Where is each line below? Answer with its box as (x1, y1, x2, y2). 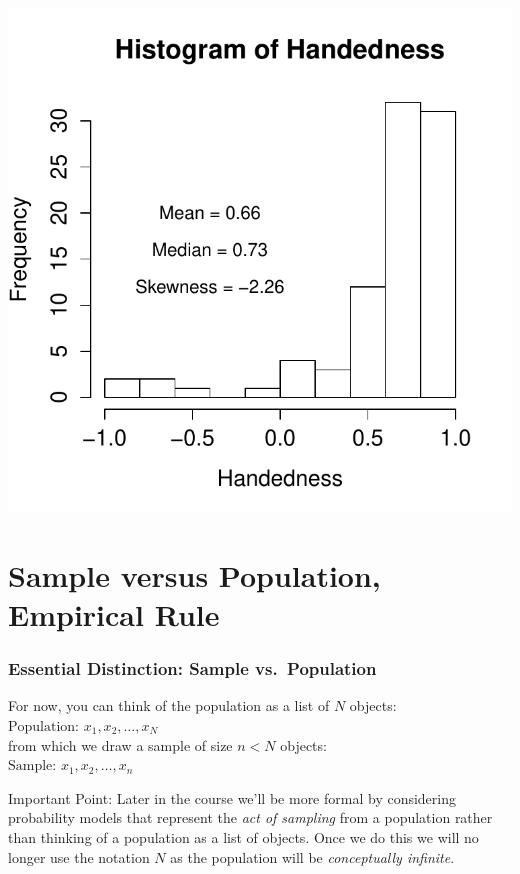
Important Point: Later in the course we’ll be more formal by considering (8, 787, 457, 808)
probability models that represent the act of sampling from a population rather (8, 807, 493, 828)
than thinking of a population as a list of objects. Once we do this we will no (8, 826, 479, 847)
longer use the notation (8, 846, 150, 867)
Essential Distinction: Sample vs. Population (8, 656, 377, 681)
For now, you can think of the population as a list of (8, 695, 330, 716)
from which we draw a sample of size (8, 734, 233, 755)
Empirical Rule (8, 593, 220, 634)
